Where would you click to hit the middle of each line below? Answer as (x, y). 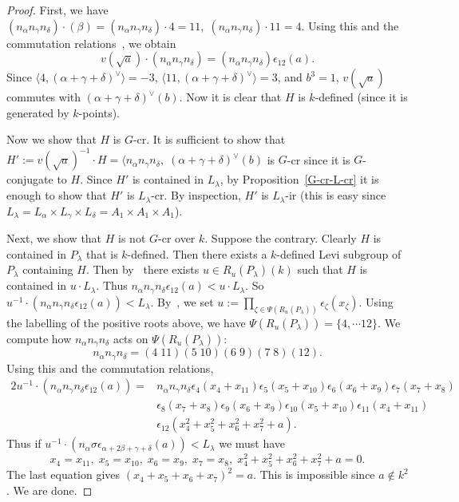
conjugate (30, 179)
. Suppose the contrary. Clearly (281, 238)
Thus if (24, 443)
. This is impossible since (314, 474)
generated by (38, 112)
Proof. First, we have (57, 10)
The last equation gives (63, 474)
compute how (39, 338)
